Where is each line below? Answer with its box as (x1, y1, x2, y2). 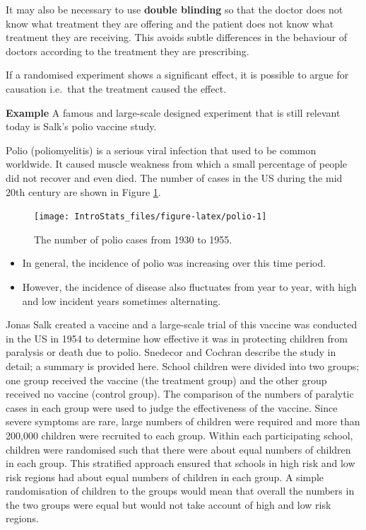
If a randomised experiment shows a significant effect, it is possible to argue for (6, 67, 349, 82)
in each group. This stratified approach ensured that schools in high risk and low (6, 456, 355, 471)
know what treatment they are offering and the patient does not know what (6, 16, 334, 30)
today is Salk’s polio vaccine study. (6, 119, 157, 134)
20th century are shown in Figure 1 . (6, 184, 161, 199)
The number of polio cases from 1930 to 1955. (34, 231, 232, 246)
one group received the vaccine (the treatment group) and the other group (6, 372, 327, 387)
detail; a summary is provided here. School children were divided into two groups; (6, 358, 360, 373)
